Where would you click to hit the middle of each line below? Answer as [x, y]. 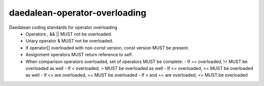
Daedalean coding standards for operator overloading [63, 27]
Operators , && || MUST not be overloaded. [69, 34]
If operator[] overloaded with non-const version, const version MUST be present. [107, 48]
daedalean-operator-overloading [78, 13]
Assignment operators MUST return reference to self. [79, 55]
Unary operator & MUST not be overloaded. [69, 41]
